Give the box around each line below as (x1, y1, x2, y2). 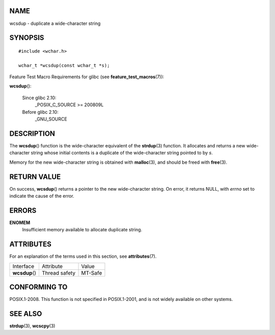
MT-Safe (81, 269, 102, 277)
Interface (12, 262, 35, 269)
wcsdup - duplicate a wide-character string (9, 20, 101, 26)
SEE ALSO (9, 309, 42, 318)
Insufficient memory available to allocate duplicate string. (22, 227, 143, 233)
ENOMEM (9, 219, 31, 226)
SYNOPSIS (9, 34, 44, 42)
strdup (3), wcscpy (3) (9, 323, 56, 329)
